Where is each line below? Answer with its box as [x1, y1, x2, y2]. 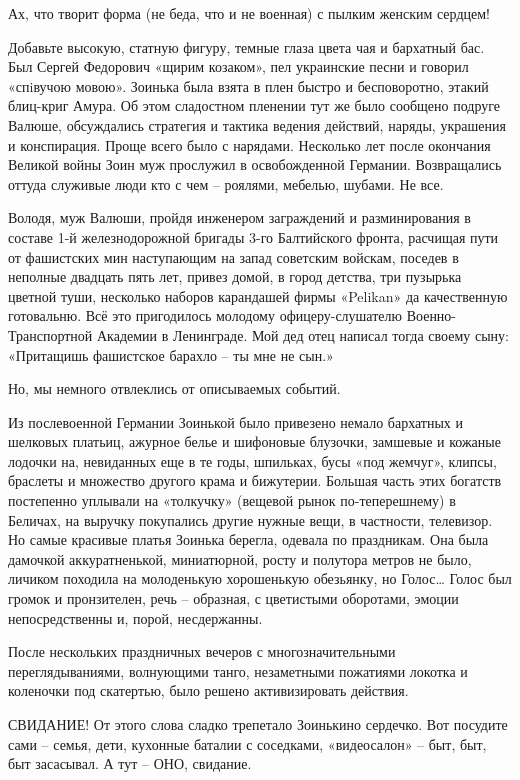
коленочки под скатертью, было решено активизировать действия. [8, 680, 409, 701]
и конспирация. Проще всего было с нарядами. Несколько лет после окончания [8, 134, 491, 155]
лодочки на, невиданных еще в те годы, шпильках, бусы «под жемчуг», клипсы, [8, 450, 497, 471]
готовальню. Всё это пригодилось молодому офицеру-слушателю [8, 305, 402, 326]
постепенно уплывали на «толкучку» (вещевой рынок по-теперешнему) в [8, 490, 456, 511]
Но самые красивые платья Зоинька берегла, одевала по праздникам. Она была [8, 529, 489, 550]
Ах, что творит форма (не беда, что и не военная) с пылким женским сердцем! [8, 3, 490, 23]
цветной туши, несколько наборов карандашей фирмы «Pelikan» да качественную [8, 285, 508, 306]
